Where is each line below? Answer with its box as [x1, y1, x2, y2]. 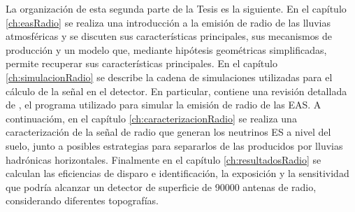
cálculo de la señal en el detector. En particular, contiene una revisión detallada [6, 83, 347, 98]
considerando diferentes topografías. [6, 193, 159, 208]
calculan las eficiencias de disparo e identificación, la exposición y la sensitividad [6, 166, 349, 181]
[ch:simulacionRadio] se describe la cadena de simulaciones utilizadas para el [6, 69, 333, 84]
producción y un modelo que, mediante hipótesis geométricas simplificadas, [6, 42, 327, 57]
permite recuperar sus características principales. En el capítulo [6, 56, 277, 71]
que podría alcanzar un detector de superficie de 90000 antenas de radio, [6, 179, 317, 194]
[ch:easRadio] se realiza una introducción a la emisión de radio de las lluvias [6, 15, 331, 29]
